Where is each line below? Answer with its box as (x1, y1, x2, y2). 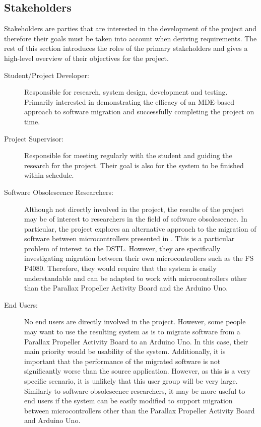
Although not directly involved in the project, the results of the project (24, 203, 244, 214)
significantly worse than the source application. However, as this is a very (24, 366, 250, 376)
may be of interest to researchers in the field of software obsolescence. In (24, 213, 247, 224)
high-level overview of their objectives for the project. (4, 52, 169, 63)
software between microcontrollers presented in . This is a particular (24, 233, 235, 244)
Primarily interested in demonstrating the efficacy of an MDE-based (24, 96, 235, 107)
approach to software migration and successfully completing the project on (24, 106, 254, 117)
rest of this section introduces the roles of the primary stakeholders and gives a (4, 43, 248, 53)
